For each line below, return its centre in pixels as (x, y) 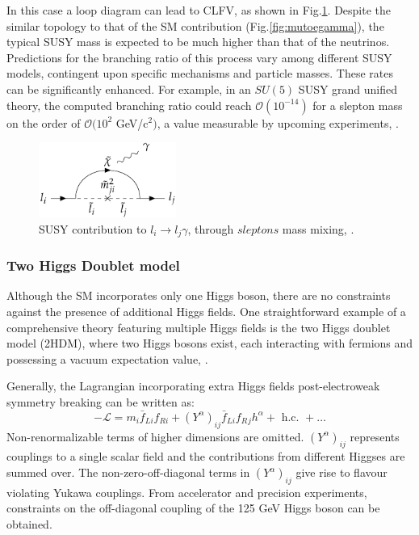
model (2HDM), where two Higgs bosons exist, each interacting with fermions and (210, 343)
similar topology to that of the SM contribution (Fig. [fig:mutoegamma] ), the (195, 25)
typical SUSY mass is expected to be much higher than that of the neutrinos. (198, 42)
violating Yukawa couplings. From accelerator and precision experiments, (187, 492)
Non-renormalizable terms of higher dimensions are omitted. (155, 436)
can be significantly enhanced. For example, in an (129, 88)
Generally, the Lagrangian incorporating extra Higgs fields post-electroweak (193, 386)
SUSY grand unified (348, 88)
